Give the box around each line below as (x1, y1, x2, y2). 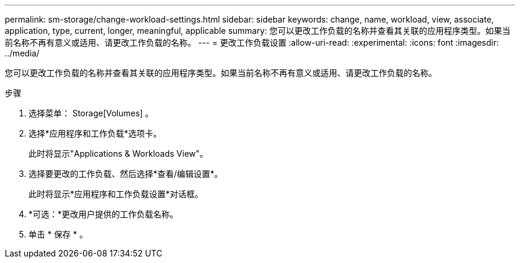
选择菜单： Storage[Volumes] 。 (28, 108, 154, 118)
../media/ (5, 48, 40, 58)
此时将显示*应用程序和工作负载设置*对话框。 (28, 189, 204, 199)
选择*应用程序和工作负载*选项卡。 (28, 128, 162, 138)
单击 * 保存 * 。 (28, 229, 88, 239)
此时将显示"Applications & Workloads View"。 (28, 148, 208, 159)
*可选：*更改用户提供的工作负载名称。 (28, 209, 179, 219)
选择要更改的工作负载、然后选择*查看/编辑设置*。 (28, 169, 223, 179)
